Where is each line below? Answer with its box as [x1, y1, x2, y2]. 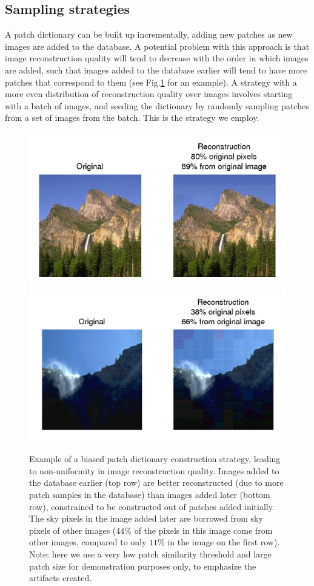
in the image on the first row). [167, 536, 280, 548]
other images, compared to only [29, 536, 147, 548]
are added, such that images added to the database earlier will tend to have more [5, 63, 307, 76]
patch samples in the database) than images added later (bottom [29, 488, 270, 500]
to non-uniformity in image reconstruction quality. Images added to [29, 464, 279, 477]
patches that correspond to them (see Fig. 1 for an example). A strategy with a [5, 75, 297, 88]
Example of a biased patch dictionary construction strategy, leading [29, 452, 281, 465]
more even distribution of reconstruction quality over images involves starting [5, 87, 293, 100]
